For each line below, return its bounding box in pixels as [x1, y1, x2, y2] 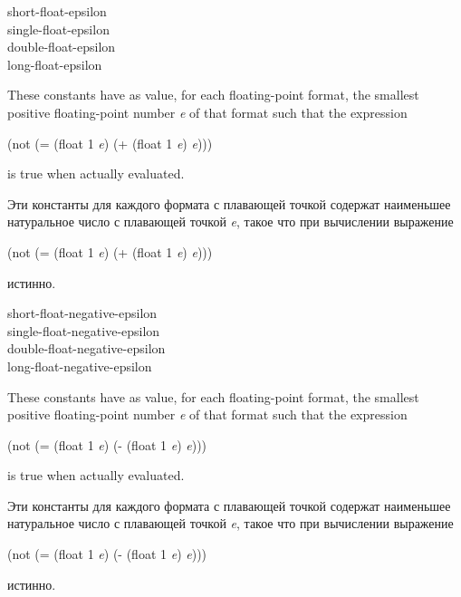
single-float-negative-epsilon [7, 321, 160, 340]
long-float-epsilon [7, 54, 102, 73]
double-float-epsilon [7, 37, 116, 56]
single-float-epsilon [7, 19, 110, 38]
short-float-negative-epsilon [7, 303, 158, 323]
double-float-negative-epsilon [7, 339, 166, 358]
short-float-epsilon [7, 2, 107, 20]
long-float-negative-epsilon [7, 356, 152, 375]
